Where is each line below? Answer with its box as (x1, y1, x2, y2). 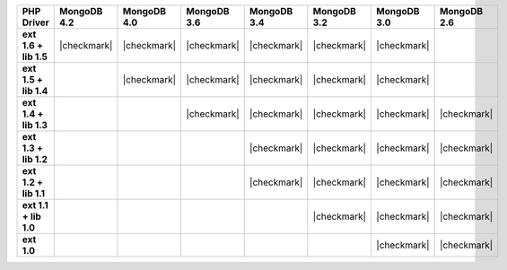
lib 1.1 (22, 187, 45, 199)
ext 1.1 (22, 199, 48, 211)
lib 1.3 (22, 119, 48, 131)
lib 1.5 (22, 50, 48, 63)
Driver (22, 16, 49, 29)
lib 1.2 (22, 153, 48, 165)
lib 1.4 (22, 85, 48, 97)
